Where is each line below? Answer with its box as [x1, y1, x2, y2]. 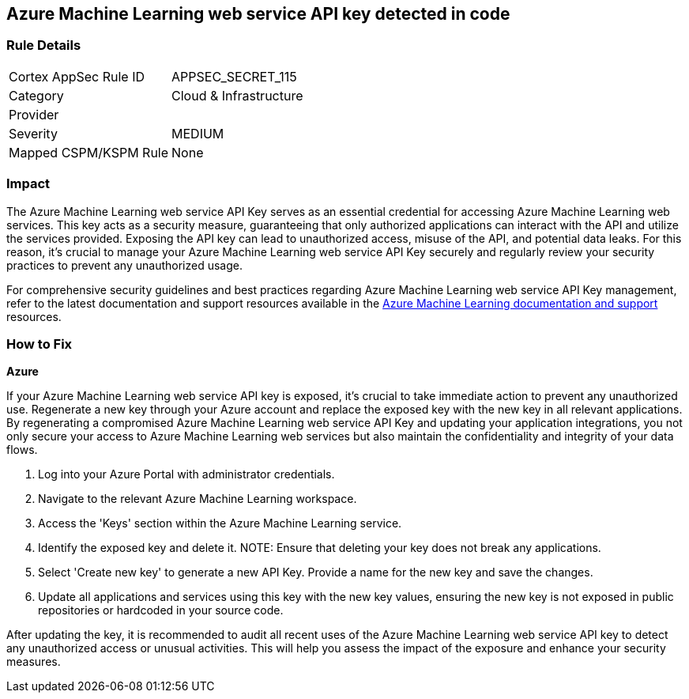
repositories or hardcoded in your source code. [38, 603, 284, 618]
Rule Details [6, 37, 81, 54]
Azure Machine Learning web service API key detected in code [6, 4, 510, 24]
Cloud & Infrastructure [171, 87, 303, 104]
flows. [6, 443, 38, 457]
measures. [6, 655, 61, 669]
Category [9, 87, 64, 104]
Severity [9, 125, 58, 142]
